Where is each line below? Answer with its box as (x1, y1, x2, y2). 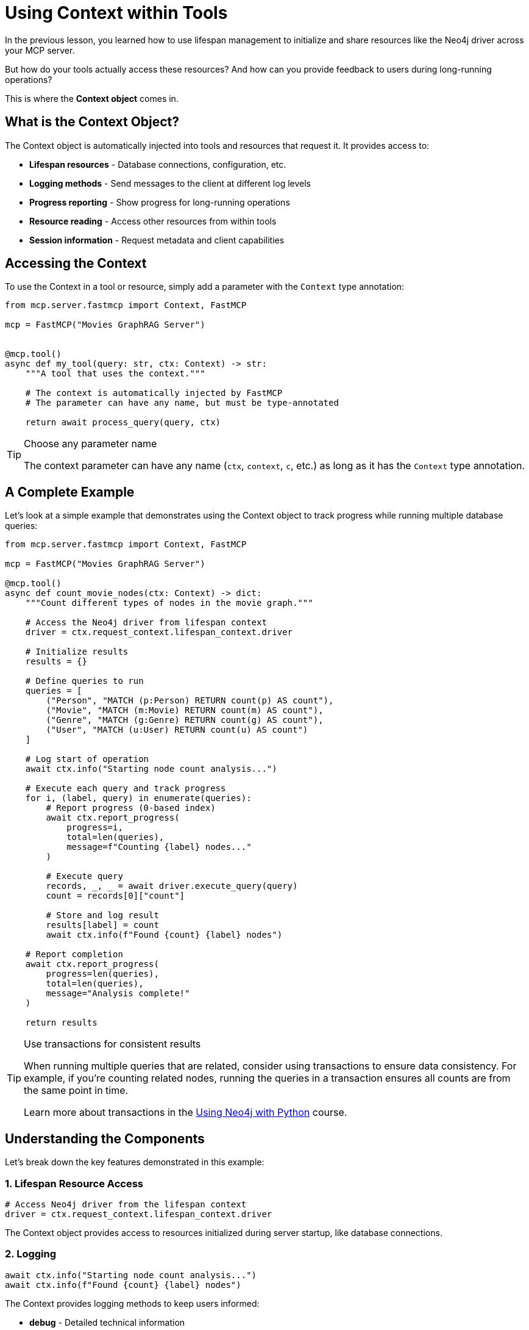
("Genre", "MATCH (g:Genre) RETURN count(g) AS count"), (46, 715, 324, 725)
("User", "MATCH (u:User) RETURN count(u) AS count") (46, 725, 308, 735)
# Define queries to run (25, 676, 144, 686)
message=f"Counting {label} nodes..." (66, 842, 252, 852)
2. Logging (5, 1248, 57, 1260)
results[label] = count (46, 920, 159, 930)
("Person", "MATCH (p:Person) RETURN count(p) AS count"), (46, 696, 334, 706)
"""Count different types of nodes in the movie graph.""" (25, 598, 313, 608)
